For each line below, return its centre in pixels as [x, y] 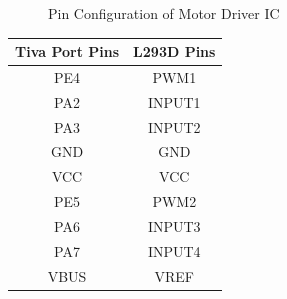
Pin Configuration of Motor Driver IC [164, 13]
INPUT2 [174, 126]
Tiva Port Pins [67, 51]
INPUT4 [174, 250]
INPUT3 [174, 226]
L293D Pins [174, 51]
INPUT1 [174, 101]
